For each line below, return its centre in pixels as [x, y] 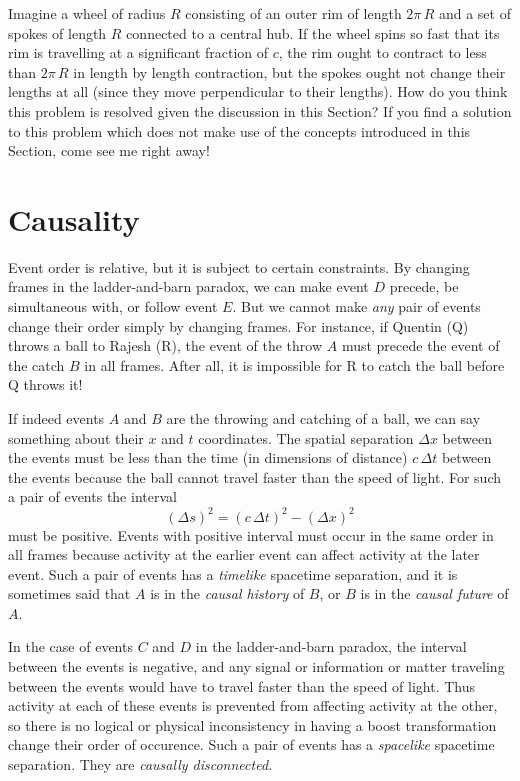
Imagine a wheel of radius [87, 13]
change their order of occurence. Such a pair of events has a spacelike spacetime [251, 744]
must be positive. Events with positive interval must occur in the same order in [251, 534]
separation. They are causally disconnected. [140, 764]
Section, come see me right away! [109, 150]
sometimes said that [69, 593]
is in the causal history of [227, 593]
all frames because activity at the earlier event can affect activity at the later [244, 554]
